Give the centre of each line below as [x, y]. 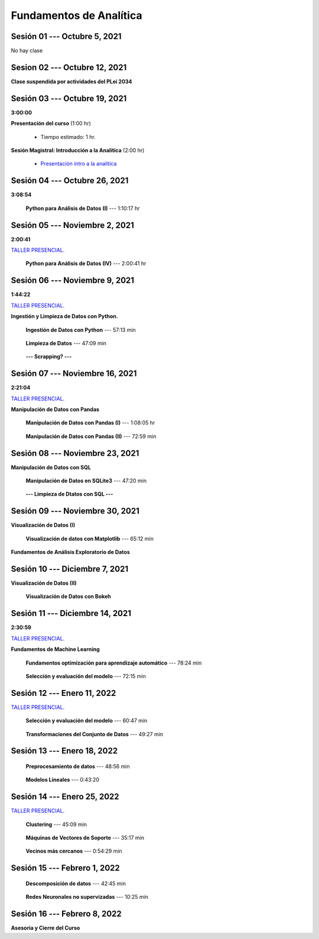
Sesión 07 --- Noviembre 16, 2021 [74, 373]
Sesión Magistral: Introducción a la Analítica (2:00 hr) [78, 150]
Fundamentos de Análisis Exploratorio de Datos [70, 552]
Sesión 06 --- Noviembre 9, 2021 [73, 281]
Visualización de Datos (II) [44, 583]
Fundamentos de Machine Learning [55, 649]
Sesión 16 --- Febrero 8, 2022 [66, 914]
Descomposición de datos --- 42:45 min [76, 883]
